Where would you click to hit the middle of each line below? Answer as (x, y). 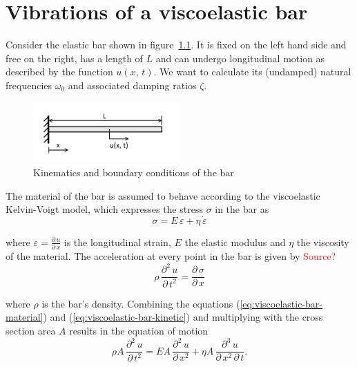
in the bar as (242, 209)
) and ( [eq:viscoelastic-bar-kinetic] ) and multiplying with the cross (183, 317)
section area (31, 330)
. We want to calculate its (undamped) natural (252, 72)
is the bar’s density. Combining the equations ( (141, 303)
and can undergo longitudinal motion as (240, 58)
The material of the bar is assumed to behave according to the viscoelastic (163, 195)
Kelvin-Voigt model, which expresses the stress (104, 209)
